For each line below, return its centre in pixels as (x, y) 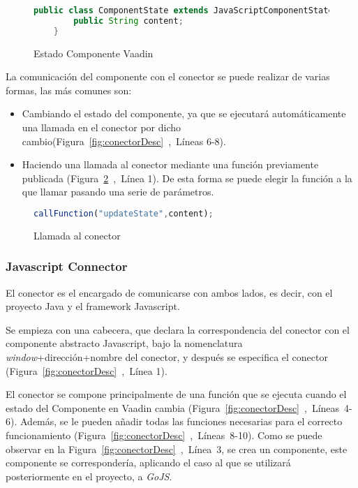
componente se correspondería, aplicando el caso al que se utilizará (148, 463)
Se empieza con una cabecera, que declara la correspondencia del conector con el (178, 329)
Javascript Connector (67, 266)
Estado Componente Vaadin (94, 53)
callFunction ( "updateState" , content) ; (124, 213)
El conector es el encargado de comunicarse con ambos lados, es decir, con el (169, 292)
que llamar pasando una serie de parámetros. (118, 192)
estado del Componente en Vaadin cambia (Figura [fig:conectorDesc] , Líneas (173, 407)
